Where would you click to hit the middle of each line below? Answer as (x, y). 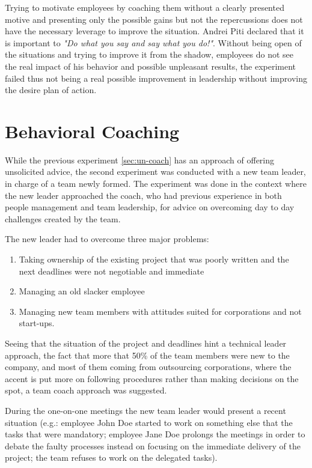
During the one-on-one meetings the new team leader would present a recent (145, 410)
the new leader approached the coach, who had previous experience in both (143, 195)
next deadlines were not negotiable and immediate (112, 271)
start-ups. (37, 323)
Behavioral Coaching (92, 131)
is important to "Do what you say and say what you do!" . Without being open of (153, 42)
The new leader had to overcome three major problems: (107, 239)
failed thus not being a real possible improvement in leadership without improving (156, 78)
